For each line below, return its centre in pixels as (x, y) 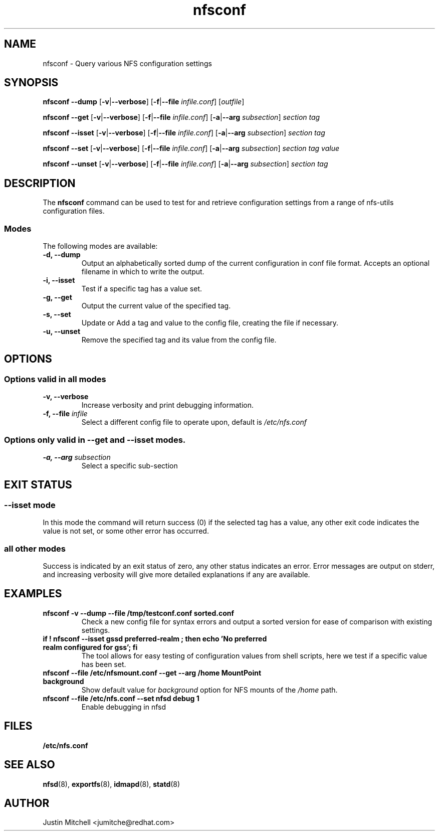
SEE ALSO (30, 765)
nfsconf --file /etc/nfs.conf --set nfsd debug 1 (121, 698)
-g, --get (57, 297)
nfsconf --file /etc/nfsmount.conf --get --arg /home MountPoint (152, 673)
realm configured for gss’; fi (90, 647)
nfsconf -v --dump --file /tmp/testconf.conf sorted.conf (139, 613)
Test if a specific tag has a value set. (142, 289)
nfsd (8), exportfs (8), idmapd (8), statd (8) (112, 784)
